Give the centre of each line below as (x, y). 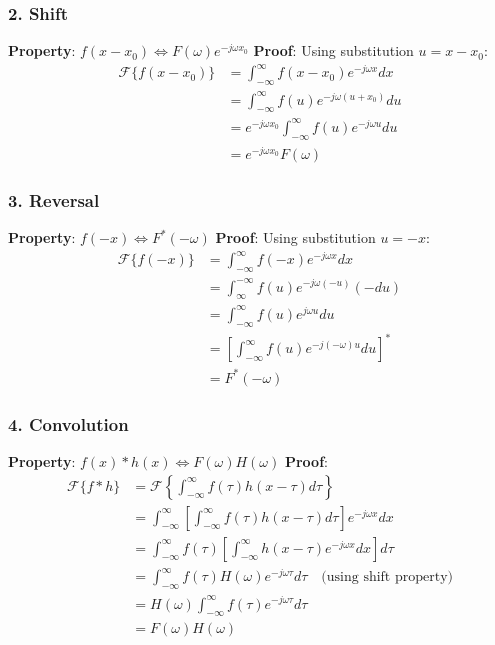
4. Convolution (68, 423)
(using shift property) (387, 577)
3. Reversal (54, 199)
